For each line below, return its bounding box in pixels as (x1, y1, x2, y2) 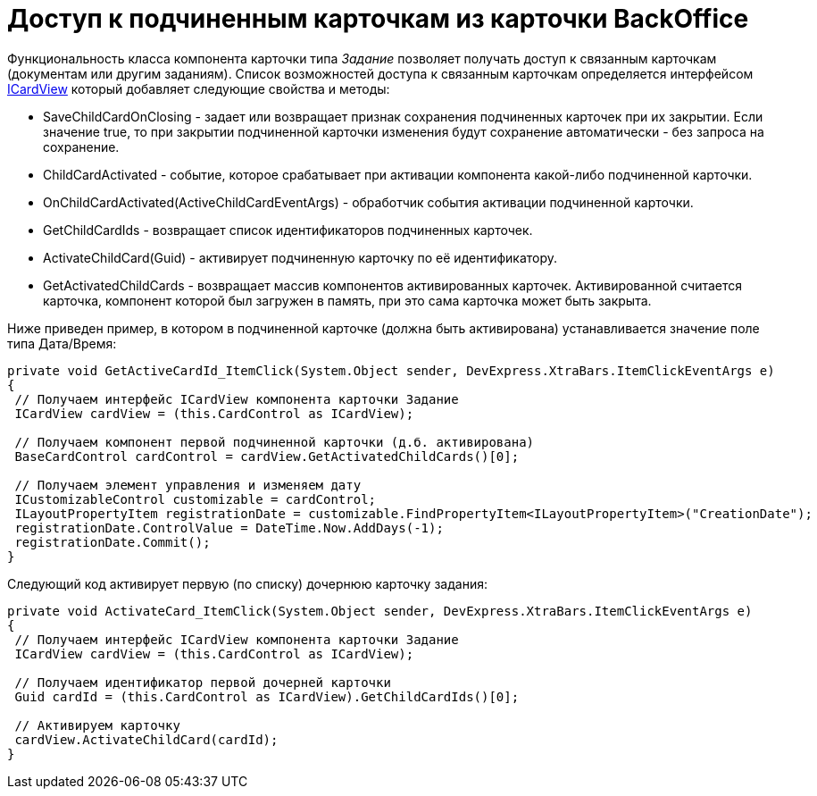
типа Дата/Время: (7, 335, 117, 351)
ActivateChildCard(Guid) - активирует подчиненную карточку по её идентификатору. (43, 249, 558, 265)
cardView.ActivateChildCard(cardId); (14, 732, 279, 747)
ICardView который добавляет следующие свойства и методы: (7, 80, 390, 96)
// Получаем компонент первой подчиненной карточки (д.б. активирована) (14, 434, 535, 449)
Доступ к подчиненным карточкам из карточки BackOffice (7, 4, 749, 34)
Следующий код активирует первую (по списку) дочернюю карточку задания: (7, 575, 488, 591)
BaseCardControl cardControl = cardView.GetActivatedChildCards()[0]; (14, 448, 520, 464)
